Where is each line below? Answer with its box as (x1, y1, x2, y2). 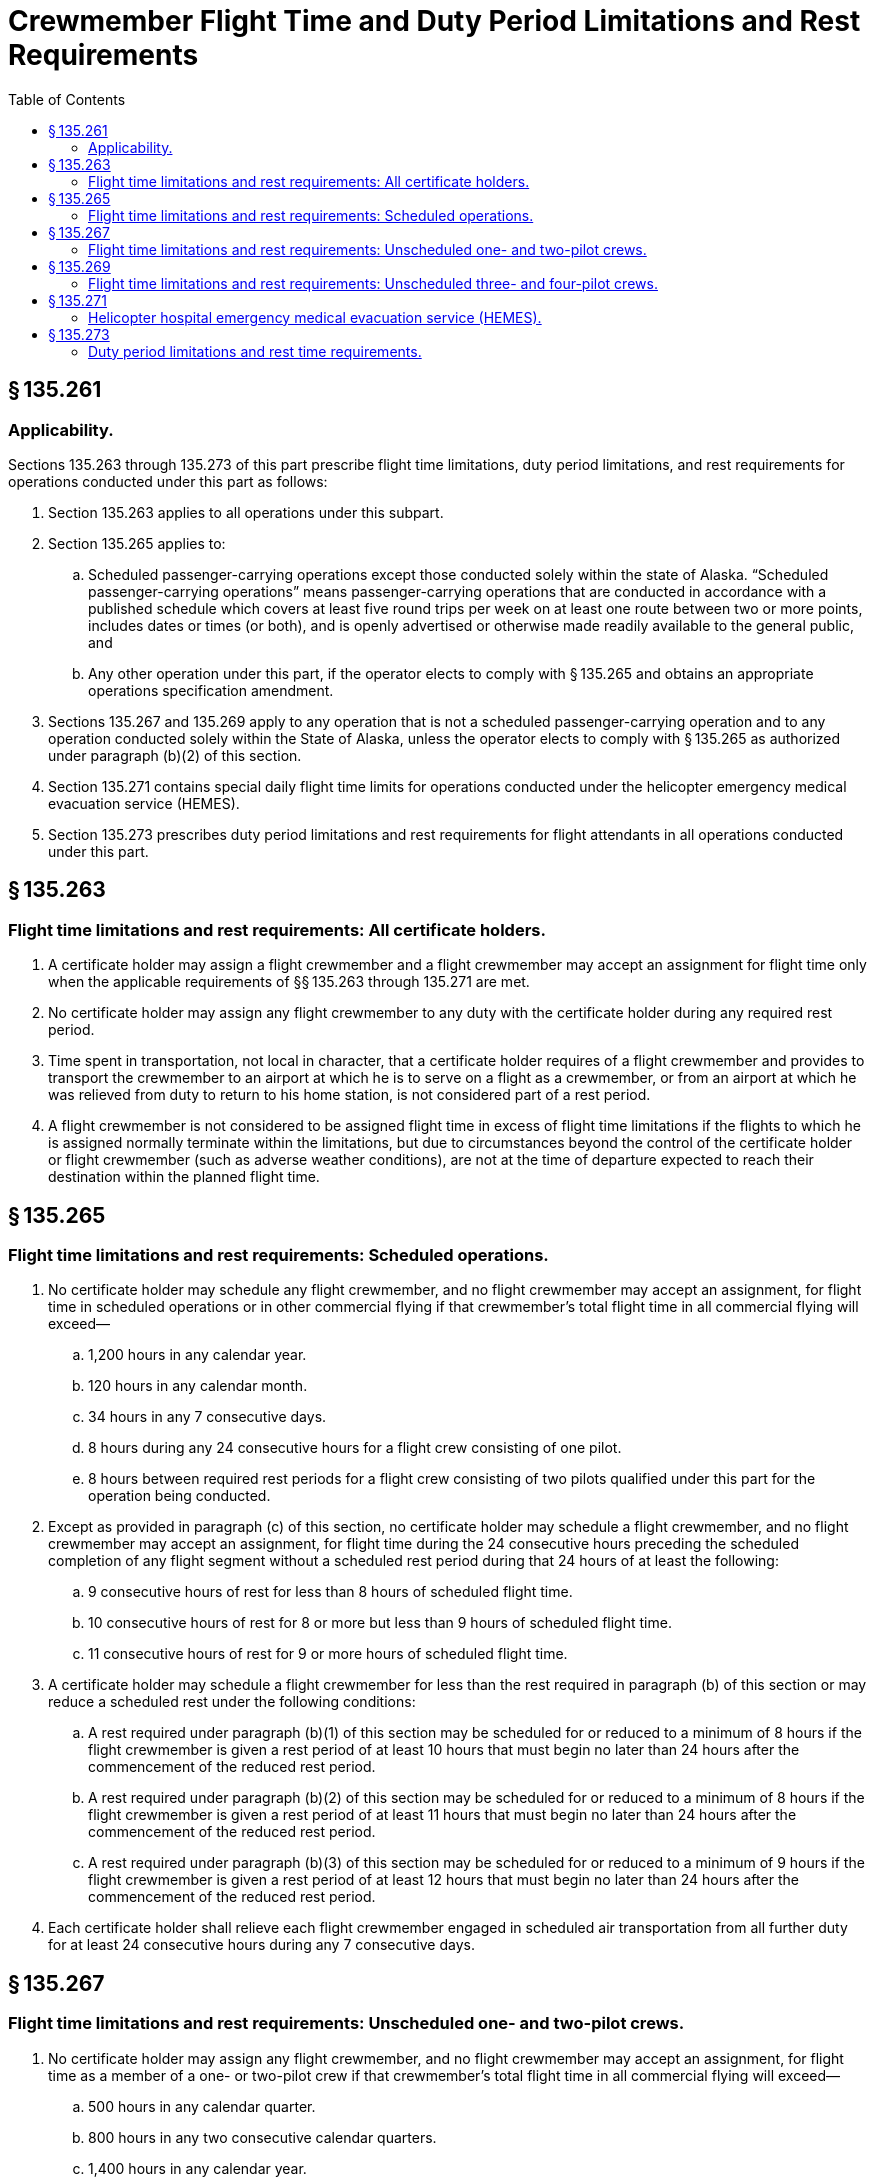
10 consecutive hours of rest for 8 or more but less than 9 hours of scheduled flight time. (88, 1614, 672, 1632)
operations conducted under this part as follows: (8, 472, 328, 490)
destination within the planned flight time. (48, 1168, 320, 1186)
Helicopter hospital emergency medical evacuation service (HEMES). (88, 308, 542, 326)
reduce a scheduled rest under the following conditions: (48, 1693, 416, 1711)
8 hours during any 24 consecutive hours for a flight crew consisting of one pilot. (88, 1439, 622, 1457)
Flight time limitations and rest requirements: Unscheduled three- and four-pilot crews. (88, 274, 658, 292)
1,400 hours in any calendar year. (88, 2159, 307, 2177)
